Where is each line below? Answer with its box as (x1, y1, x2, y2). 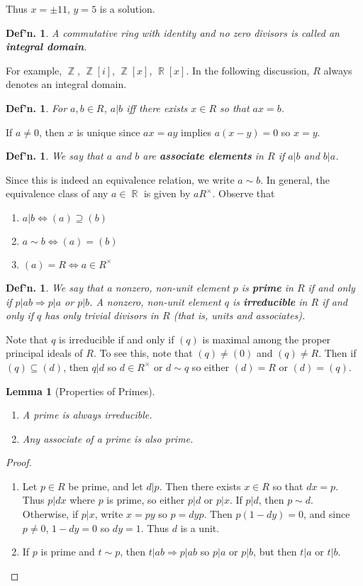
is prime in (241, 280, 294, 294)
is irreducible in (232, 294, 308, 309)
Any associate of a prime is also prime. (22, 431, 194, 446)
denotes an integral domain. (6, 77, 127, 92)
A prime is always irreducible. (22, 407, 152, 422)
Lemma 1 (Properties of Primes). (6, 383, 155, 398)
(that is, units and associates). (173, 308, 306, 323)
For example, (6, 62, 62, 77)
